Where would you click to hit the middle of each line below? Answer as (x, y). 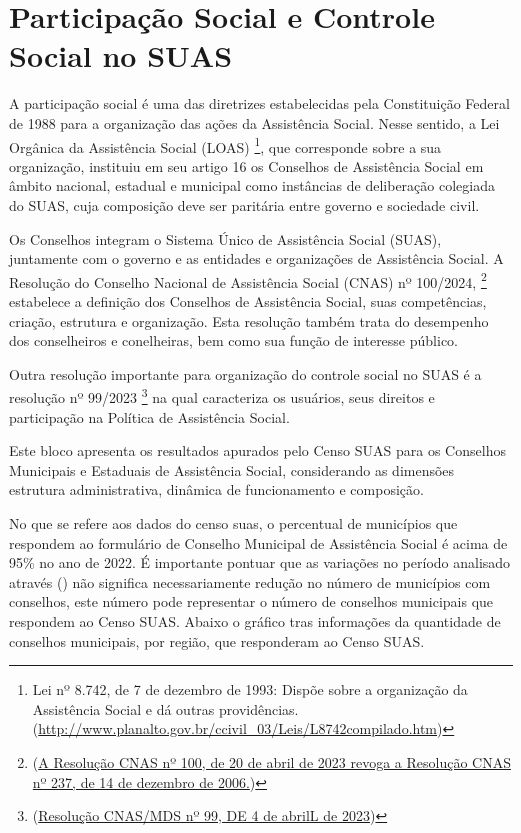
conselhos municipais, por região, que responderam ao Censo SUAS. (217, 640)
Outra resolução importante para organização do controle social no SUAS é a (245, 373)
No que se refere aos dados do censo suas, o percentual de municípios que (233, 522)
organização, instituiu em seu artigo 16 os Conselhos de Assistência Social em (246, 165)
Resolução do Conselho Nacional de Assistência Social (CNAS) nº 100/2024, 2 (248, 280)
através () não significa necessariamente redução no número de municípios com (250, 581)
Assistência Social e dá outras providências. (165, 708)
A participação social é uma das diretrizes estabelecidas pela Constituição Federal (259, 103)
